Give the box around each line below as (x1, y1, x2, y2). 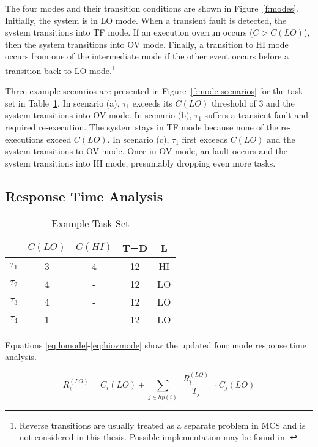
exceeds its (132, 96, 172, 109)
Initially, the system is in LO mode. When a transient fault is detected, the (5, 13, 287, 26)
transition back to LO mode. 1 (5, 62, 116, 77)
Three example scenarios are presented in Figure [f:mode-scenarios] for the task (5, 85, 303, 97)
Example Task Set (51, 216, 130, 230)
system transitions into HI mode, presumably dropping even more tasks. (5, 156, 276, 169)
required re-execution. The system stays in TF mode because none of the (5, 121, 278, 133)
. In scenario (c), (107, 132, 169, 145)
